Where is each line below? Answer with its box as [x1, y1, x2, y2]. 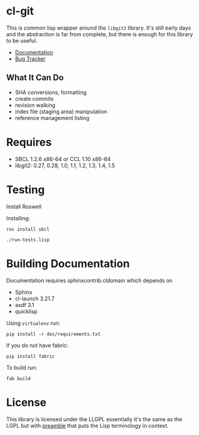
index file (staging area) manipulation [14, 107, 107, 115]
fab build [6, 375, 31, 381]
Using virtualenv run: [6, 319, 61, 326]
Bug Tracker [14, 55, 46, 62]
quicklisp [14, 308, 38, 315]
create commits [14, 95, 54, 102]
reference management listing [14, 114, 90, 121]
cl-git [6, 4, 34, 18]
